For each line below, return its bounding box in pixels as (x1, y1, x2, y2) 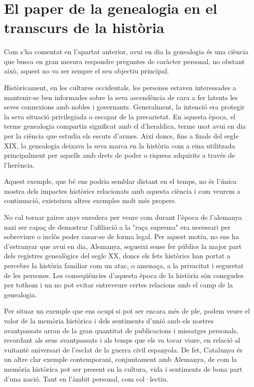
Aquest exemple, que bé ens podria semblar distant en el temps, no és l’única (4, 176, 237, 186)
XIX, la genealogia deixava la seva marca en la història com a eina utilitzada (4, 140, 235, 150)
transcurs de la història (4, 17, 164, 37)
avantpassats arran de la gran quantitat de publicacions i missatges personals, (4, 325, 239, 335)
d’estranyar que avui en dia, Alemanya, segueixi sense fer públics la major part (4, 241, 242, 251)
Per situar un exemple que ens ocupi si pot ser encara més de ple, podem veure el (4, 306, 250, 316)
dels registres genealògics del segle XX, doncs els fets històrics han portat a (4, 250, 230, 261)
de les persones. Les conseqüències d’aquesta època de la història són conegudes (4, 270, 244, 280)
